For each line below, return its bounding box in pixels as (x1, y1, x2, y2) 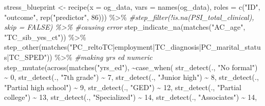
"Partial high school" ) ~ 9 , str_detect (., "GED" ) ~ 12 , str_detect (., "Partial (4, 81, 241, 92)
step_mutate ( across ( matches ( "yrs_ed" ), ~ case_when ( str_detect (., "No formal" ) (4, 61, 258, 72)
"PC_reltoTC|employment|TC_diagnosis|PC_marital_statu (69, 41, 261, 52)
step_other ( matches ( (4, 41, 70, 52)
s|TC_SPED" (4, 51, 47, 62)
